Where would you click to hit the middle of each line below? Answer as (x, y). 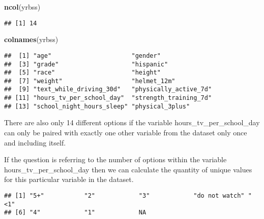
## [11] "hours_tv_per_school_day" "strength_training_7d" (108, 98)
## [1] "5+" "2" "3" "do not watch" (124, 196)
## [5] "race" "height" (82, 73)
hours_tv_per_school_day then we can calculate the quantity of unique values (128, 169)
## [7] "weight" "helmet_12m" (90, 81)
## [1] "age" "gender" (82, 56)
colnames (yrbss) (31, 39)
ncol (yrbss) (22, 7)
